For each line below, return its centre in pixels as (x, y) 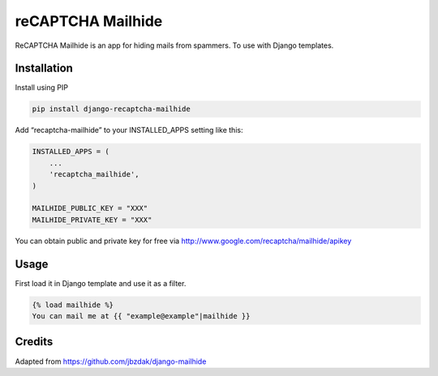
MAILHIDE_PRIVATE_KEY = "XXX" (92, 220)
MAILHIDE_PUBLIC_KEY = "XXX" (90, 208)
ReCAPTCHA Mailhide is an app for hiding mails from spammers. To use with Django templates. (174, 45)
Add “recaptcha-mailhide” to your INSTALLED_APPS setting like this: (129, 130)
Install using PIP (42, 88)
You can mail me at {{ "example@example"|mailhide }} (141, 316)
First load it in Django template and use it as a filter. (101, 283)
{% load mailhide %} (73, 305)
